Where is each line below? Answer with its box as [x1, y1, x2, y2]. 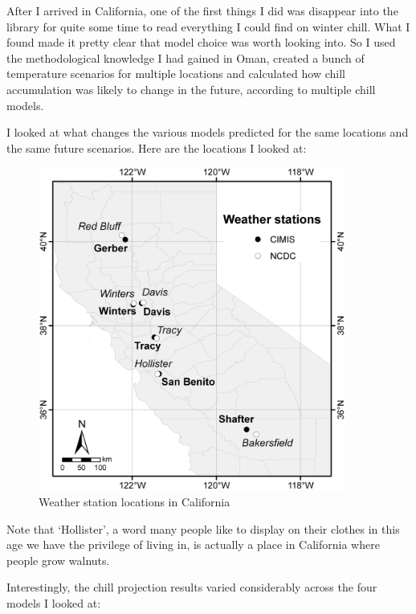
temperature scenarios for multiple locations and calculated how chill [6, 65, 345, 82]
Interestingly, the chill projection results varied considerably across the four [6, 579, 377, 596]
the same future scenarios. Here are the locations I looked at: [6, 139, 307, 156]
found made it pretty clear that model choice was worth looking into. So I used [6, 34, 396, 51]
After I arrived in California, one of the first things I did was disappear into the [6, 2, 398, 18]
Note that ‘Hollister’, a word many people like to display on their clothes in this [6, 520, 400, 537]
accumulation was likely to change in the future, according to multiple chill [6, 80, 376, 97]
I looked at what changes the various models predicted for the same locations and [6, 124, 409, 141]
